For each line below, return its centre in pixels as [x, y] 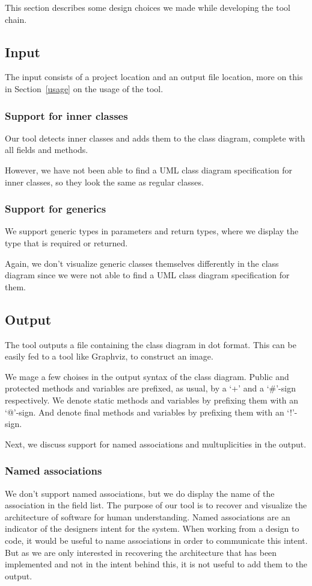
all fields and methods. [47, 150]
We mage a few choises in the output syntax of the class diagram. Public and [147, 376]
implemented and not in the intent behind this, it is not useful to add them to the [156, 564]
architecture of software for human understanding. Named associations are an [148, 516]
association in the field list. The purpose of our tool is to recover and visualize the [156, 505]
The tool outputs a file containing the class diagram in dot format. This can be [151, 344]
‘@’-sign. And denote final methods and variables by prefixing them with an [145, 412]
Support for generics [56, 209]
